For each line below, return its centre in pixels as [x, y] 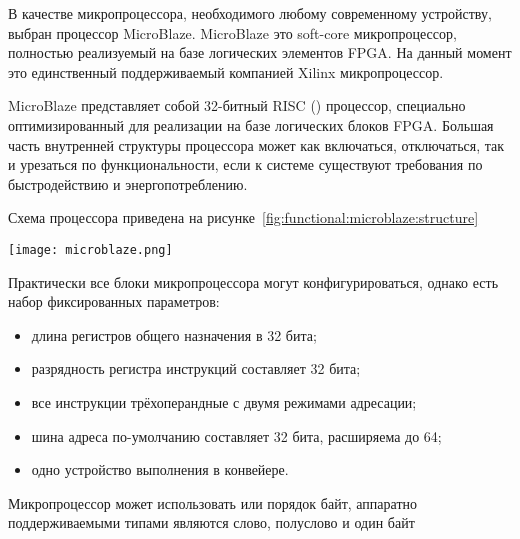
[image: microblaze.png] [90, 249]
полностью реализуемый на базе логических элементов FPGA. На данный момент [260, 52]
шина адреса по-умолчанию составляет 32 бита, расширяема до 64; [236, 435]
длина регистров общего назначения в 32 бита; [174, 334]
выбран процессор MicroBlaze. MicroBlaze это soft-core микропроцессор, [232, 32]
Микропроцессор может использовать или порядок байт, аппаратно [212, 502]
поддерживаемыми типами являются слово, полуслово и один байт [211, 522]
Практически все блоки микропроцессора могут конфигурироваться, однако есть [253, 281]
